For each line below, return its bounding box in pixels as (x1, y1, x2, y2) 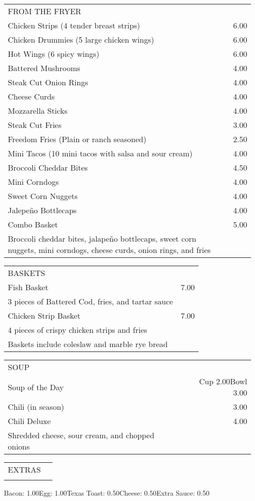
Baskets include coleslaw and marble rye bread (8, 338, 168, 350)
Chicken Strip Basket (8, 310, 80, 321)
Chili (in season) (8, 401, 64, 412)
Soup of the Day (8, 381, 64, 393)
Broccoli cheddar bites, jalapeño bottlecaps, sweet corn (8, 233, 197, 244)
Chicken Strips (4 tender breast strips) (8, 20, 140, 31)
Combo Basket (8, 219, 58, 230)
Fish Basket (8, 281, 49, 293)
